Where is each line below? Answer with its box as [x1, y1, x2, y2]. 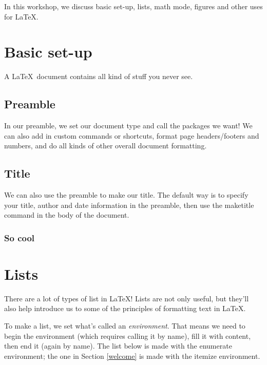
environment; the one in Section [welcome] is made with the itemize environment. [4, 350, 260, 361]
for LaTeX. [4, 11, 39, 22]
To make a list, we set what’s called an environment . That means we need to [4, 320, 245, 331]
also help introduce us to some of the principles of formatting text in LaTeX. [4, 303, 246, 314]
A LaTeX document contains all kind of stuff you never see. [4, 71, 193, 82]
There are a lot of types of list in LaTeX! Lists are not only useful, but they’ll [4, 293, 249, 303]
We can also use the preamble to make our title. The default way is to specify [4, 189, 249, 200]
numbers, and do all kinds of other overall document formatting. [4, 140, 207, 151]
